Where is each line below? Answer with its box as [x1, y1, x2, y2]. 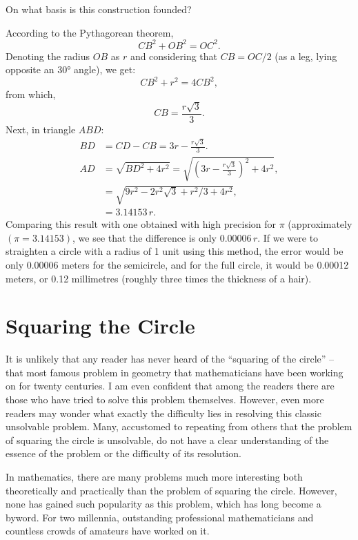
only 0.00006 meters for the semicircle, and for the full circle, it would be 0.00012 [6, 257, 349, 271]
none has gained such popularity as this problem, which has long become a [6, 496, 321, 511]
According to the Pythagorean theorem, [6, 25, 174, 39]
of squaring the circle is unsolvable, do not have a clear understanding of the [6, 432, 329, 447]
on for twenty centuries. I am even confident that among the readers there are [6, 378, 335, 393]
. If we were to [257, 230, 319, 244]
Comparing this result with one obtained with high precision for [6, 217, 277, 231]
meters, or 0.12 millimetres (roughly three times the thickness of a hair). [6, 271, 312, 285]
